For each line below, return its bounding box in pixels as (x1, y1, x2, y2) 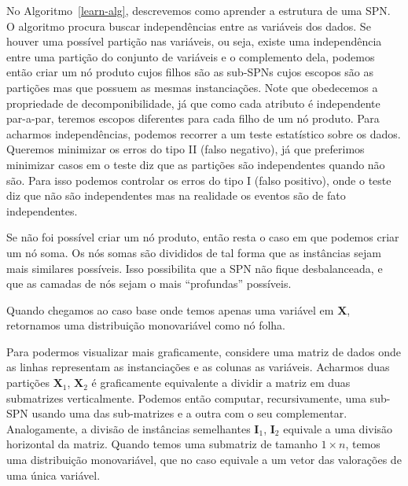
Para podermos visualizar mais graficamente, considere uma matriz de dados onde (6, 343, 402, 359)
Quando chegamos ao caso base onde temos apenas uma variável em (6, 301, 334, 318)
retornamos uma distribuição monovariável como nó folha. (6, 317, 285, 333)
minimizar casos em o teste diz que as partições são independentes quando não (6, 156, 385, 172)
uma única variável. (6, 466, 101, 483)
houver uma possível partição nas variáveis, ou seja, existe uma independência (6, 33, 382, 50)
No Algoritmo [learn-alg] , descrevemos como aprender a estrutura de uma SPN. (6, 2, 391, 18)
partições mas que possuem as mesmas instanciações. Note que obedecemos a (6, 79, 378, 95)
